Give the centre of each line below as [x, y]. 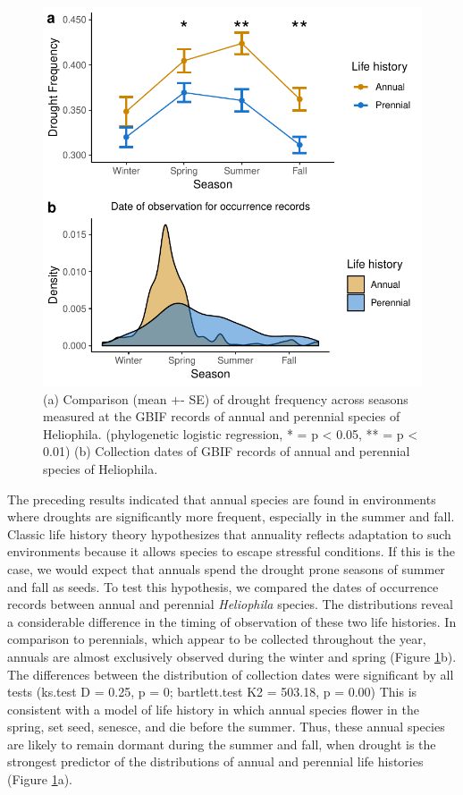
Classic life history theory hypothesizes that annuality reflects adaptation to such [229, 533]
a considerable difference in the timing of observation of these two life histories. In [232, 621]
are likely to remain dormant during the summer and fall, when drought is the [222, 744]
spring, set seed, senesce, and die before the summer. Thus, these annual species [226, 727]
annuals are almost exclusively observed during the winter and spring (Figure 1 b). [232, 656]
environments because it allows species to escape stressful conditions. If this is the [231, 551]
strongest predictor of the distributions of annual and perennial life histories [215, 761]
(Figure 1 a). [40, 779]
